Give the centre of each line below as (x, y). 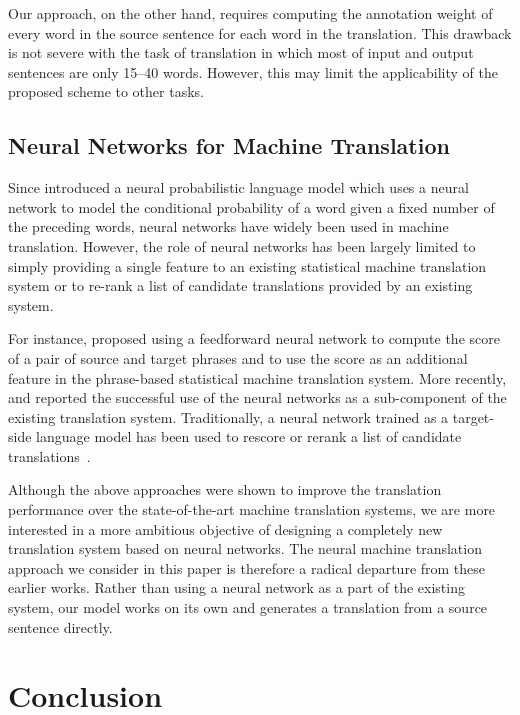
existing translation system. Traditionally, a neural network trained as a (228, 416)
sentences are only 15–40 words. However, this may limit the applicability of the (253, 71)
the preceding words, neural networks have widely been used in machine (228, 226)
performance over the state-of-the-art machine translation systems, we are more (252, 509)
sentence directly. (60, 626)
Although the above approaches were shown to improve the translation (225, 489)
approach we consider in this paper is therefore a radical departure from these (247, 567)
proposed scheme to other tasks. (106, 91)
